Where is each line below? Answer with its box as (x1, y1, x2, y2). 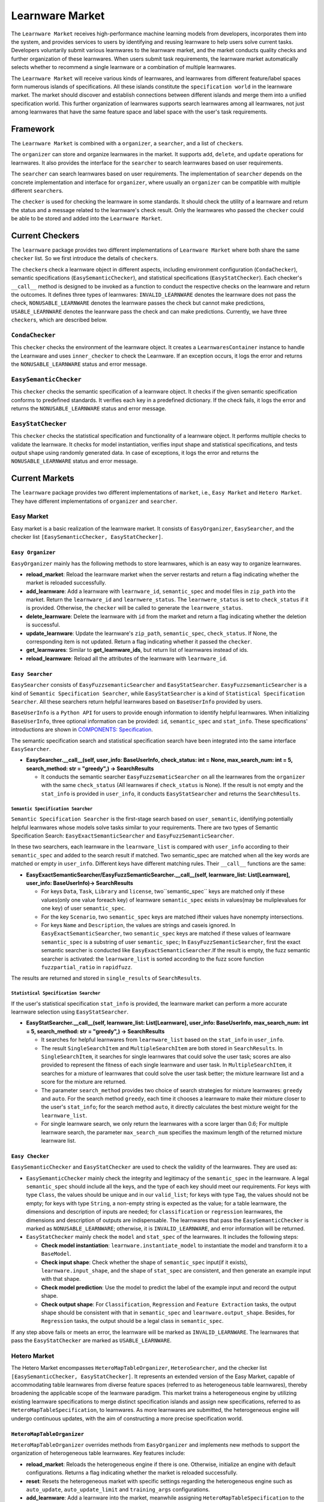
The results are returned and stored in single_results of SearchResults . (11, 974, 202, 982)
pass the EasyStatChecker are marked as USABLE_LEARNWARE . (11, 1337, 172, 1344)
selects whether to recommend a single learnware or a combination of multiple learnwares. (11, 64, 236, 71)
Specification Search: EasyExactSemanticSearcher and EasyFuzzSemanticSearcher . (11, 832, 235, 839)
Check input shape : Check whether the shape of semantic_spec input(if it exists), (41, 1259, 248, 1266)
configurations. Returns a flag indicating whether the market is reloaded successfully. (26, 1469, 238, 1476)
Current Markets (11, 473, 74, 484)
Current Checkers (11, 230, 80, 240)
